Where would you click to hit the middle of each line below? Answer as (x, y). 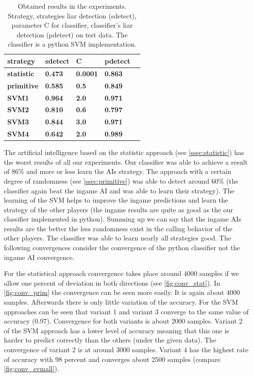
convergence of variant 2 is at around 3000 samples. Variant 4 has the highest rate (126, 349)
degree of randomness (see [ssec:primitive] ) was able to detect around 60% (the (121, 180)
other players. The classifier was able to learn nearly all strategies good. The (118, 238)
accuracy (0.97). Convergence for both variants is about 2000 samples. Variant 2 (123, 321)
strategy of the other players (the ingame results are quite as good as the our (118, 209)
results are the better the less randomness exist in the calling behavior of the (118, 228)
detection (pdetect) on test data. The (72, 34)
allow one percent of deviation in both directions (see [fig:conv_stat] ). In (112, 283)
